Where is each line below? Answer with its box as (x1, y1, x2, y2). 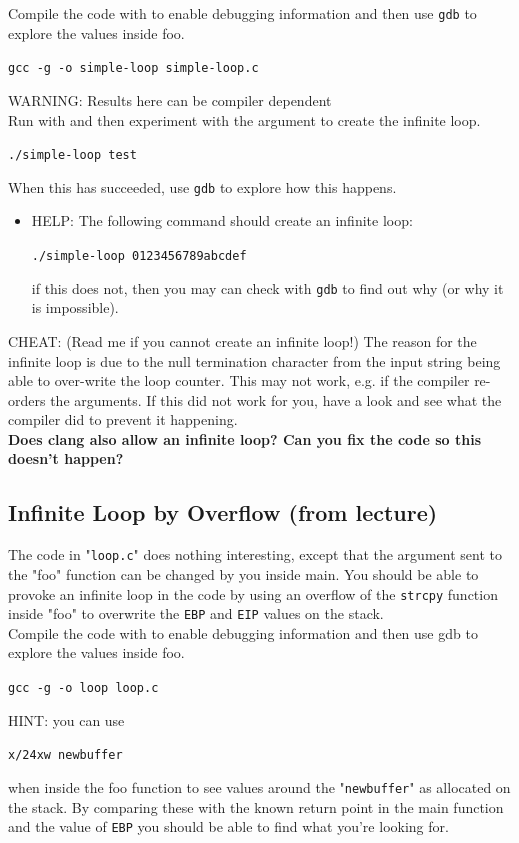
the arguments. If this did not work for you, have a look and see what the (50, 389, 502, 410)
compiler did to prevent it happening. (8, 409, 238, 430)
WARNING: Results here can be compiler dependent (8, 89, 332, 110)
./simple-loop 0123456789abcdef (31, 249, 247, 263)
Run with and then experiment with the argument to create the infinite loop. (8, 109, 481, 130)
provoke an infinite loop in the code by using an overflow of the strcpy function (8, 583, 498, 604)
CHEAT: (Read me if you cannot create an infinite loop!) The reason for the (8, 330, 477, 351)
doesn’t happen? (8, 448, 124, 469)
